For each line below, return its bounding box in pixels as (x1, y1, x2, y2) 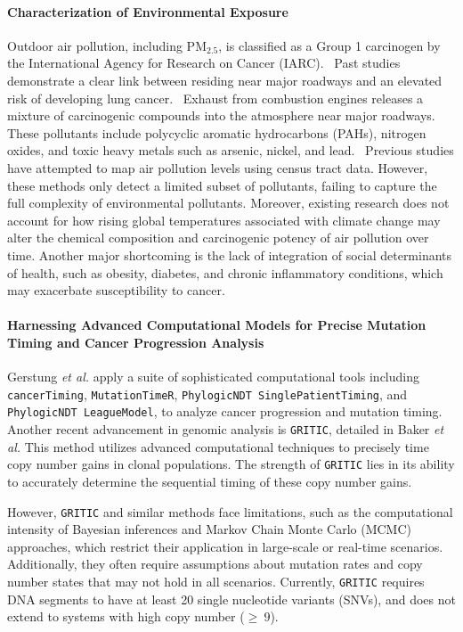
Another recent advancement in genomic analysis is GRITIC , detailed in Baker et (7, 420, 444, 438)
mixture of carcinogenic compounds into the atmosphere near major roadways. (7, 106, 435, 125)
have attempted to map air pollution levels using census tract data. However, (7, 158, 428, 176)
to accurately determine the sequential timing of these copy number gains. (7, 472, 412, 490)
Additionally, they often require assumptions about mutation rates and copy (7, 554, 423, 573)
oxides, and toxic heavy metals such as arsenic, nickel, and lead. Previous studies (7, 141, 454, 160)
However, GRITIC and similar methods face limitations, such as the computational (7, 502, 453, 521)
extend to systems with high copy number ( (7, 607, 245, 626)
